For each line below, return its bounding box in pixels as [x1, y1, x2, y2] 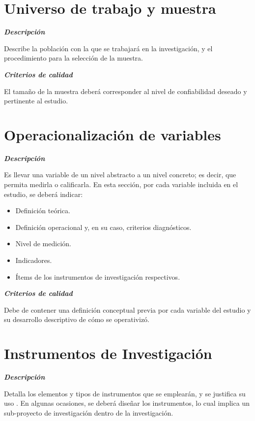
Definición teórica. [15, 205, 70, 216]
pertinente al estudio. [4, 96, 68, 106]
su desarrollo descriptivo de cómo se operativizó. [4, 314, 150, 324]
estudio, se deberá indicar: [4, 189, 83, 199]
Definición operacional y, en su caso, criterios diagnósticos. [15, 222, 192, 232]
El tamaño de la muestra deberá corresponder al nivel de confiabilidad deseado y [4, 86, 247, 96]
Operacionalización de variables [4, 124, 221, 144]
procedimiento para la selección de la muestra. [4, 53, 143, 63]
